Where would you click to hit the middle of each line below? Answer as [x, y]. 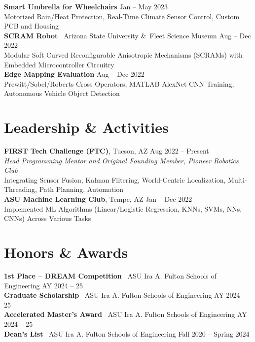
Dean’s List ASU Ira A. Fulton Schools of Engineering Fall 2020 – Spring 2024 [127, 333]
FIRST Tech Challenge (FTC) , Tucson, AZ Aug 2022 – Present [107, 151]
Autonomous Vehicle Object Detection [62, 93]
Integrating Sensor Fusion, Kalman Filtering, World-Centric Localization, [115, 179]
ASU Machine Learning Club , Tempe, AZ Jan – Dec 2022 [98, 199]
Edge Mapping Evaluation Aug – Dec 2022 [74, 74]
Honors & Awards [66, 252]
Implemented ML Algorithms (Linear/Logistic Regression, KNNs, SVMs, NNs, [123, 208]
